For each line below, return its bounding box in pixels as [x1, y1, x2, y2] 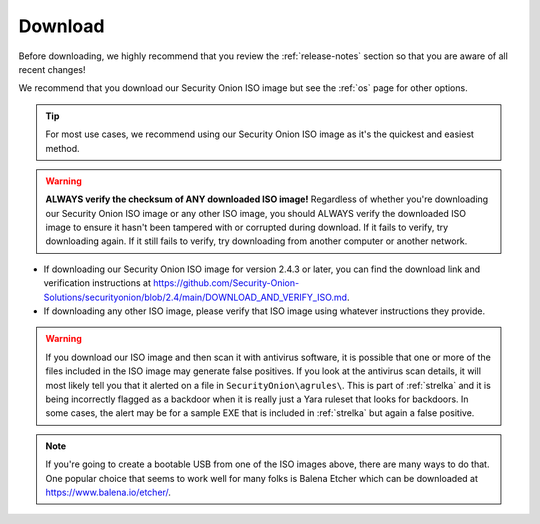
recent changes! [18, 63, 86, 75]
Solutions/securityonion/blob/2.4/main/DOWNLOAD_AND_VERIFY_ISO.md [43, 291, 348, 303]
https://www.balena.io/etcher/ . [45, 486, 172, 498]
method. [45, 142, 80, 154]
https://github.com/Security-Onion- [153, 277, 300, 289]
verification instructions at [43, 277, 152, 289]
